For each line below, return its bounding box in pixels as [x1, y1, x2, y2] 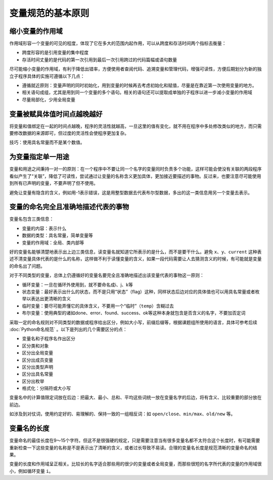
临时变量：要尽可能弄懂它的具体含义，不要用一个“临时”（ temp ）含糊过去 [22, 303, 174, 309]
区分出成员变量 [22, 357, 53, 363]
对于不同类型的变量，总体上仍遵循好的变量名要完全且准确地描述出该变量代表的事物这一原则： [9, 272, 204, 278]
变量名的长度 [9, 424, 50, 433]
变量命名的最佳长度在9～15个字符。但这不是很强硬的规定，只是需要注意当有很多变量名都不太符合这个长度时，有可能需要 [9, 437, 260, 444]
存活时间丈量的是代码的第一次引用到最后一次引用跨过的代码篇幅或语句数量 [22, 56, 177, 63]
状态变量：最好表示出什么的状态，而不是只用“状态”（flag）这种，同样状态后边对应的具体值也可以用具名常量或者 [22, 289, 255, 295]
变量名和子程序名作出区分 [22, 336, 75, 342]
